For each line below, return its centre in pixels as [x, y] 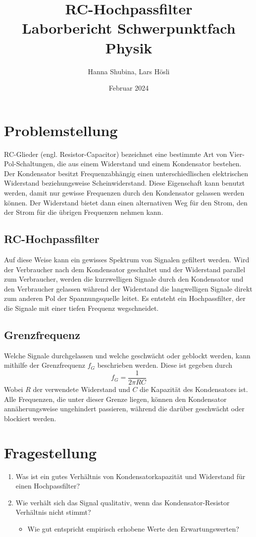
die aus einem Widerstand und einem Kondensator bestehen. [149, 164]
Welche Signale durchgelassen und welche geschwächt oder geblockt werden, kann [127, 355]
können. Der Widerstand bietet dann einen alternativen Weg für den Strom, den [126, 202]
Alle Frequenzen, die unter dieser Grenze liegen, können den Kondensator [115, 399]
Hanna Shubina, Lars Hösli [129, 71]
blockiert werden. [30, 418]
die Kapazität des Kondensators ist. [194, 389]
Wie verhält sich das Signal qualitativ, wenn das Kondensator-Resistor [123, 502]
